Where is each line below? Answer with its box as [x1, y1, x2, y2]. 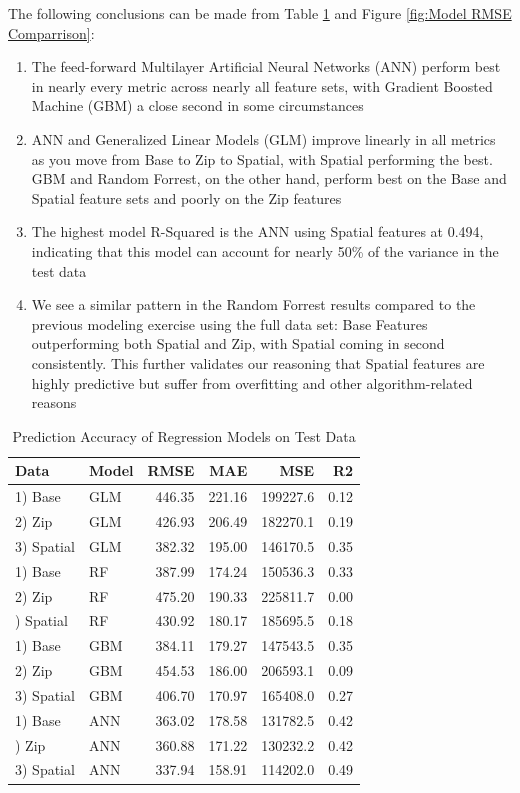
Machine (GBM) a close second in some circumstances [31, 95, 364, 116]
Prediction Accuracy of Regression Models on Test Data [12, 425, 356, 446]
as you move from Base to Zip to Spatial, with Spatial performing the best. [31, 148, 493, 169]
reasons [31, 392, 77, 413]
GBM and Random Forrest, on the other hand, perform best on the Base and [31, 168, 507, 189]
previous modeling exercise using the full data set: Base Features [31, 313, 428, 334]
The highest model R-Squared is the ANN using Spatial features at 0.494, [31, 221, 484, 242]
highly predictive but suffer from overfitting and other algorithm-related [31, 372, 473, 393]
